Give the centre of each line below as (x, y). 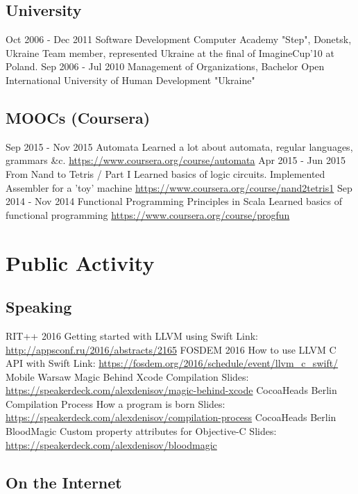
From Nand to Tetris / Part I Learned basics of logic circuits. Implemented (165, 173)
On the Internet (64, 482)
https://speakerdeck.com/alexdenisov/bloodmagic (111, 444)
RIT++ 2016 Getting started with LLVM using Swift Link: (132, 335)
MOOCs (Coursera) (78, 117)
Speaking (39, 307)
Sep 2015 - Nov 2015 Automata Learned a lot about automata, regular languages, (179, 146)
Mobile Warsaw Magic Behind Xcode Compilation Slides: (127, 376)
